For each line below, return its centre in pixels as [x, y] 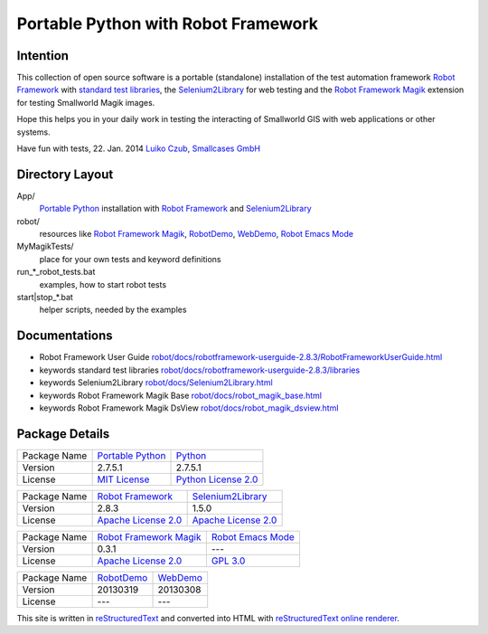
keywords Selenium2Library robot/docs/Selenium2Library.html [156, 383]
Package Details [63, 434]
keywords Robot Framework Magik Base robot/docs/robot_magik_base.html [181, 395]
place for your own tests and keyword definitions [130, 259]
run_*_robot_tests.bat [56, 272]
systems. [33, 132]
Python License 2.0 [217, 479]
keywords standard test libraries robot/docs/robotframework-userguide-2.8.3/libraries [200, 370]
